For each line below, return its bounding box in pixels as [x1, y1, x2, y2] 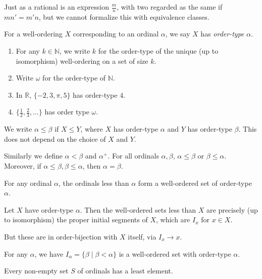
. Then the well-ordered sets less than [80, 204, 196, 215]
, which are [155, 214, 190, 225]
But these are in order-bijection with [4, 231, 118, 242]
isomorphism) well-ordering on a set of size [16, 55, 148, 66]
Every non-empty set [4, 265, 69, 276]
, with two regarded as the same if [117, 2, 223, 12]
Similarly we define [4, 150, 63, 161]
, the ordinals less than [59, 177, 129, 188]
